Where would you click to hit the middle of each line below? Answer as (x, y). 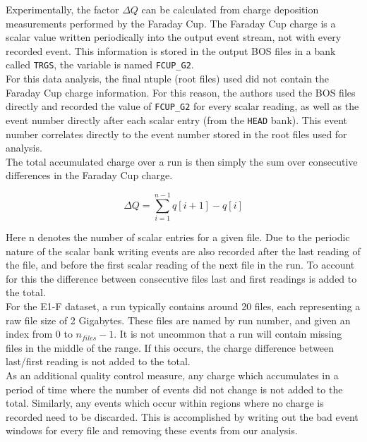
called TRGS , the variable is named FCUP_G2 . (100, 65)
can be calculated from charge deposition (230, 9)
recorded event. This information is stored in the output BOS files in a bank (171, 50)
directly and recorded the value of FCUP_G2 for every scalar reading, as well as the (182, 106)
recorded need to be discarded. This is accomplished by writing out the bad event (182, 416)
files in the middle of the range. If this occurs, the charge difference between (170, 347)
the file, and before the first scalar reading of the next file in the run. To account (180, 265)
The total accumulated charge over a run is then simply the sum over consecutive (182, 161)
